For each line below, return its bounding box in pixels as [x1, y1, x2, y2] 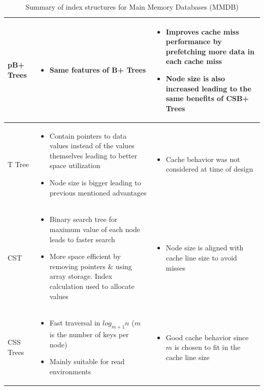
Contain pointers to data [49, 130, 127, 141]
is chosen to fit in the [174, 342, 241, 352]
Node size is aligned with [166, 242, 244, 253]
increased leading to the [166, 83, 251, 93]
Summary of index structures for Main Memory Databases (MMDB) [25, 2, 239, 12]
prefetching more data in [166, 46, 255, 56]
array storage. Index [49, 271, 112, 281]
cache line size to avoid [166, 252, 237, 263]
